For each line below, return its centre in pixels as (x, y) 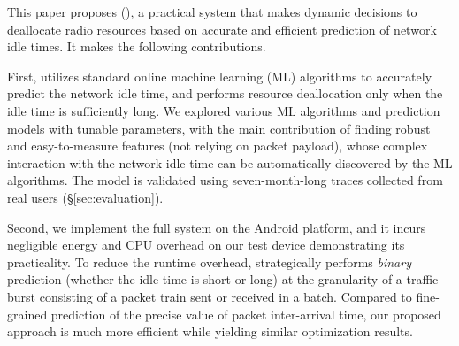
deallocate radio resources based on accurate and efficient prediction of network (222, 29)
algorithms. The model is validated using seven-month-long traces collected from (225, 180)
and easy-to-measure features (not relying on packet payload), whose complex (218, 146)
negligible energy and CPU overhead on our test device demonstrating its (206, 245)
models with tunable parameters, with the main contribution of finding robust (219, 128)
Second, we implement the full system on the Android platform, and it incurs (217, 227)
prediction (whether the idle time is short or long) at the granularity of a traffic (223, 279)
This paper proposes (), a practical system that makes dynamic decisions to (212, 12)
